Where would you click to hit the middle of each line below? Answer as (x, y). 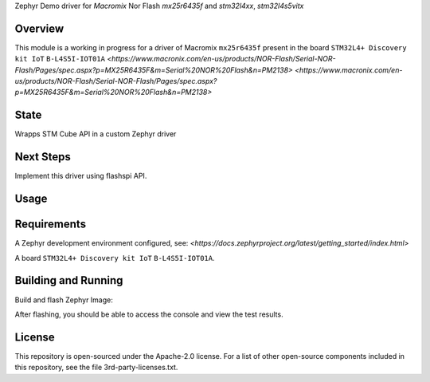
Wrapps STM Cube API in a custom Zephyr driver (96, 134)
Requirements (51, 224)
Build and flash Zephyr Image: (64, 300)
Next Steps (43, 157)
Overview (39, 28)
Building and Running (69, 280)
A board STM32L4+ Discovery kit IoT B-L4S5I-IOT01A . (115, 258)
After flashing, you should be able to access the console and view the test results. (149, 314)
